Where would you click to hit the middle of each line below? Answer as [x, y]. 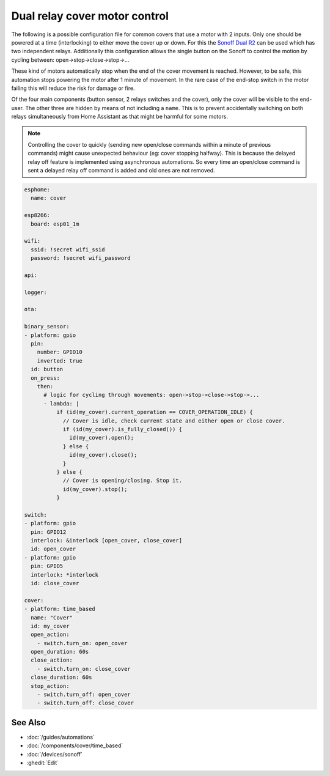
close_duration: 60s [61, 678]
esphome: [37, 190]
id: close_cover [55, 583]
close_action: [52, 660]
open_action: [50, 635]
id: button [47, 369]
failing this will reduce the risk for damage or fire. [73, 88]
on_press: [46, 378]
